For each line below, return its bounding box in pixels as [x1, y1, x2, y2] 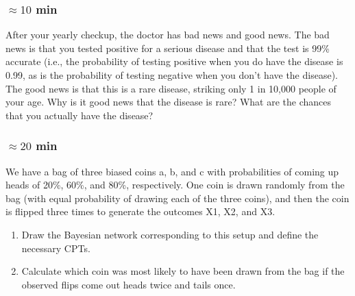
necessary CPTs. [21, 241, 90, 255]
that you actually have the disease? [5, 108, 154, 122]
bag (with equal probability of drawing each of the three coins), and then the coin [5, 190, 350, 205]
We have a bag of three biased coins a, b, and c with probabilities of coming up [5, 164, 339, 178]
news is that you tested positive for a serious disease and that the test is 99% [5, 40, 330, 55]
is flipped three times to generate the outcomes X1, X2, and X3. [5, 204, 276, 219]
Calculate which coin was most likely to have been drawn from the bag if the [21, 264, 345, 278]
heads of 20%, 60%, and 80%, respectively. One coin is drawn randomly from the [5, 177, 345, 192]
